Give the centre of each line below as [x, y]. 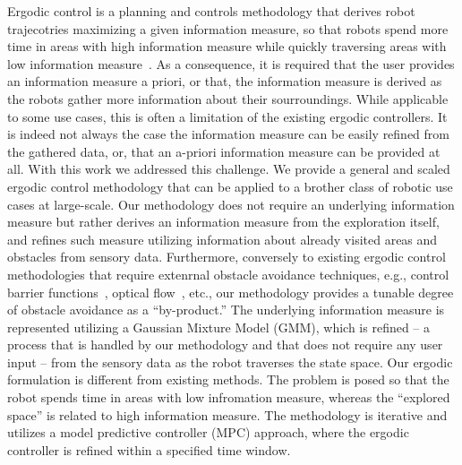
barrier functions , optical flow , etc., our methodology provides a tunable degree [231, 292]
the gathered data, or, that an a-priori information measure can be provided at [224, 151]
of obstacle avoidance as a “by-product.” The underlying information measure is [226, 310]
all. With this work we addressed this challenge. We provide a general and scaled [229, 169]
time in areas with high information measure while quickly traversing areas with [227, 46]
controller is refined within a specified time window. [149, 449]
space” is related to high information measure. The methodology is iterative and [227, 414]
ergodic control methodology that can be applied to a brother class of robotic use [230, 186]
